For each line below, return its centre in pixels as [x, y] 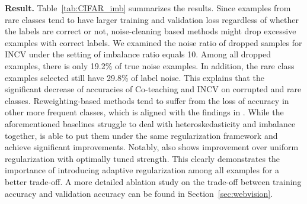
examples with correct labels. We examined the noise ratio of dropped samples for [153, 42]
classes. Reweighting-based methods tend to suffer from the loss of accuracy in [147, 100]
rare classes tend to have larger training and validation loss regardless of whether [152, 19]
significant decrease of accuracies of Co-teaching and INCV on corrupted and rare [153, 89]
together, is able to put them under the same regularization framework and [141, 135]
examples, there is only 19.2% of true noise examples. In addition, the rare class [150, 65]
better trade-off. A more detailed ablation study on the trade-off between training [153, 181]
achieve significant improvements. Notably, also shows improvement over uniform [152, 147]
